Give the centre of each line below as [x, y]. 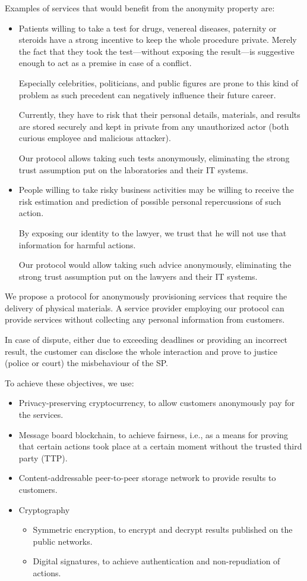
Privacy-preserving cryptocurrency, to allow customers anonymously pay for [157, 403]
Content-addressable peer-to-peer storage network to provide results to [147, 478]
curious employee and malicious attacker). [95, 138]
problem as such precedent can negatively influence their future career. [147, 94]
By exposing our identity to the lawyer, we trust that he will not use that [153, 232]
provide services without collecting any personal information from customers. [145, 319]
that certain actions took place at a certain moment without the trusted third [160, 446]
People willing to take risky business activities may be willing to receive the [156, 190]
